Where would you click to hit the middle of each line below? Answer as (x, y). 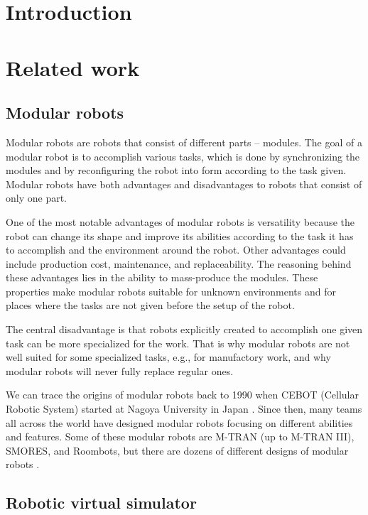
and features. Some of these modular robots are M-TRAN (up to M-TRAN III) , (180, 437)
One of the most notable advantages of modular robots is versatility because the (180, 221)
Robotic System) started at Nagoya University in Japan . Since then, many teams (184, 409)
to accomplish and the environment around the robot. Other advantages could (176, 250)
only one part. (37, 198)
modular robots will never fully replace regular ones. (120, 370)
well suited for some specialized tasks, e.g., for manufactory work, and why (168, 357)
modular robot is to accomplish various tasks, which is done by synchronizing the (183, 156)
